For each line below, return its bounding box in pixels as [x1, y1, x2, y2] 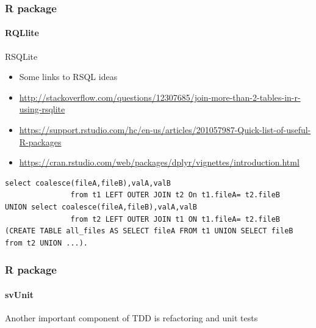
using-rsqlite [19, 103, 65, 115]
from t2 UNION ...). [5, 238, 88, 247]
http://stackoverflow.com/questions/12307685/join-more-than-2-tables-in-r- [19, 90, 301, 103]
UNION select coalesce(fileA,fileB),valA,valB [5, 202, 197, 211]
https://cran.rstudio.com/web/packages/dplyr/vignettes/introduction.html [19, 156, 300, 169]
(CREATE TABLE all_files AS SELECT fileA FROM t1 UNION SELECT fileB [5, 227, 293, 236]
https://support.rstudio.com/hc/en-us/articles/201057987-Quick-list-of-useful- [19, 123, 311, 136]
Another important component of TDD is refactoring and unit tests [5, 312, 258, 324]
